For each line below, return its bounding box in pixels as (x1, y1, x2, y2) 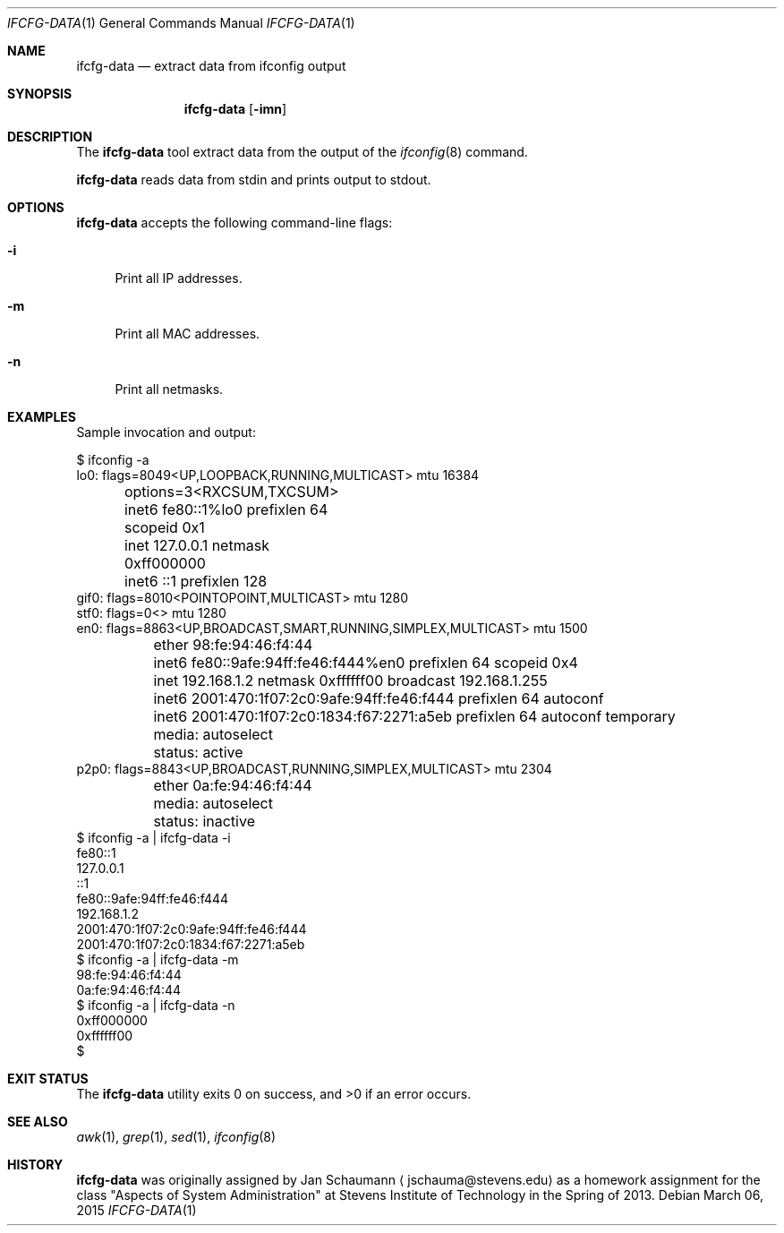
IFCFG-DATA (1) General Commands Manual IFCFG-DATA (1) (7, 15, 355, 30)
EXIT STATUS (7, 1071, 89, 1086)
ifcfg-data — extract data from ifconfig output (76, 58, 346, 73)
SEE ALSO (7, 1114, 68, 1129)
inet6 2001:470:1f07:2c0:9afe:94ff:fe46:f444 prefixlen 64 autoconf (153, 689, 604, 707)
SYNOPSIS (7, 86, 72, 101)
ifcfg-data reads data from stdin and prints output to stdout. (76, 172, 431, 187)
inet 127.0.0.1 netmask (124, 536, 269, 554)
